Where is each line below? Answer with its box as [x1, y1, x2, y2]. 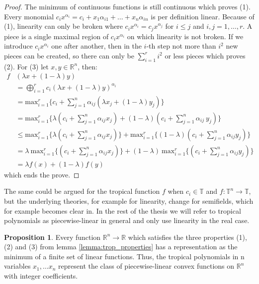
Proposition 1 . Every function [4, 231, 101, 242]
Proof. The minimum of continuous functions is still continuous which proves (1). [4, 1, 251, 11]
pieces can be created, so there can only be [4, 50, 134, 60]
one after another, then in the [51, 41, 142, 51]
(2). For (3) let [4, 61, 49, 71]
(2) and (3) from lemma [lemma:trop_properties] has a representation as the [4, 241, 238, 252]
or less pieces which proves [165, 50, 246, 60]
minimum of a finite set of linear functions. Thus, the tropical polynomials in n [4, 251, 245, 261]
